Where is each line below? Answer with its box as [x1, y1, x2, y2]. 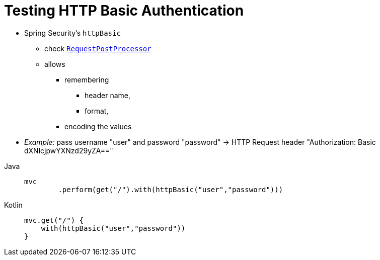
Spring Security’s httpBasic [24, 28, 121, 37]
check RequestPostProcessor [44, 44, 151, 53]
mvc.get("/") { [24, 216, 84, 224]
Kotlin [4, 200, 23, 209]
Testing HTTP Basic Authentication [4, 2, 244, 19]
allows [44, 59, 65, 68]
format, [85, 106, 109, 115]
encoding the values [64, 122, 132, 131]
